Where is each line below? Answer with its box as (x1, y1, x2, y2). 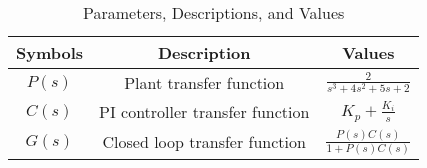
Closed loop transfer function (102, 130, 306, 154)
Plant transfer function (124, 71, 285, 94)
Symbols (16, 41, 84, 64)
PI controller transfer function (99, 100, 310, 123)
